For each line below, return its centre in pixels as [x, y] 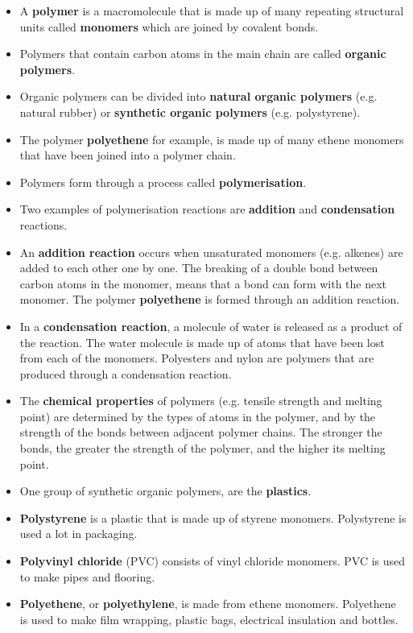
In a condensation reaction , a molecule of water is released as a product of [211, 326]
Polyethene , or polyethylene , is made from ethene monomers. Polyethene [208, 604]
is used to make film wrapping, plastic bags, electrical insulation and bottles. [209, 619]
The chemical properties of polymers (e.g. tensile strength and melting [201, 401]
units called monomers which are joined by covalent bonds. [169, 26]
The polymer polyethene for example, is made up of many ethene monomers [212, 139]
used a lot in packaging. [78, 534]
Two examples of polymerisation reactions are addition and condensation [207, 209]
